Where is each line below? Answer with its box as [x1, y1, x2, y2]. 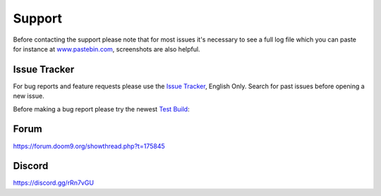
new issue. [13, 92, 45, 100]
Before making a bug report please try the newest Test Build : [13, 104, 190, 113]
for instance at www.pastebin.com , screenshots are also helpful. [13, 44, 200, 53]
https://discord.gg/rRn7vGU [13, 178, 95, 187]
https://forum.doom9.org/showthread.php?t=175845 [13, 142, 165, 150]
